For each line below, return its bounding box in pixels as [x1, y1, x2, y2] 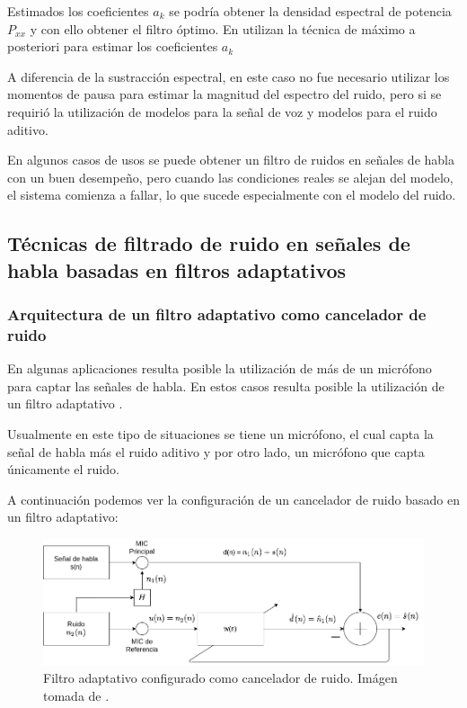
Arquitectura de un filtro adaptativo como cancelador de [7, 303, 427, 326]
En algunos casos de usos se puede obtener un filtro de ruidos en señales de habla [7, 150, 454, 169]
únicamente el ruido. [7, 460, 119, 479]
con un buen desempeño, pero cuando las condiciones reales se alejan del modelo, [7, 167, 454, 186]
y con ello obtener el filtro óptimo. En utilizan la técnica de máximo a [30, 19, 416, 38]
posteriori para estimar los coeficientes [7, 37, 218, 56]
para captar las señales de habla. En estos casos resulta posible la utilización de [7, 376, 445, 395]
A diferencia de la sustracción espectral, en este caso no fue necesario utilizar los [7, 67, 450, 85]
